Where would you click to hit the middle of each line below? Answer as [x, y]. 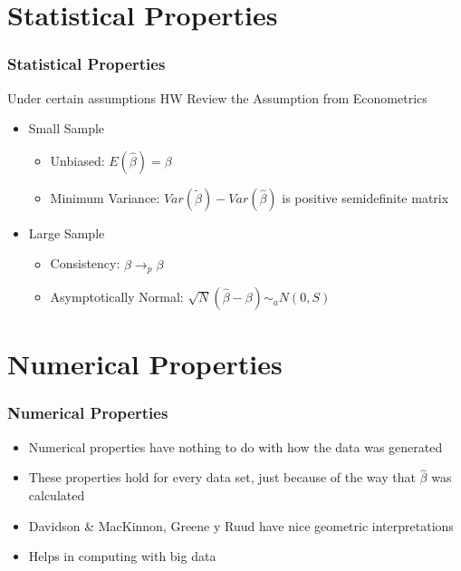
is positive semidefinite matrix [365, 197]
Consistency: [85, 263]
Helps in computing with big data [122, 556]
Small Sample [67, 128]
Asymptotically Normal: [117, 297]
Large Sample [67, 232]
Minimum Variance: [105, 197]
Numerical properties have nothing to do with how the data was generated [235, 446]
